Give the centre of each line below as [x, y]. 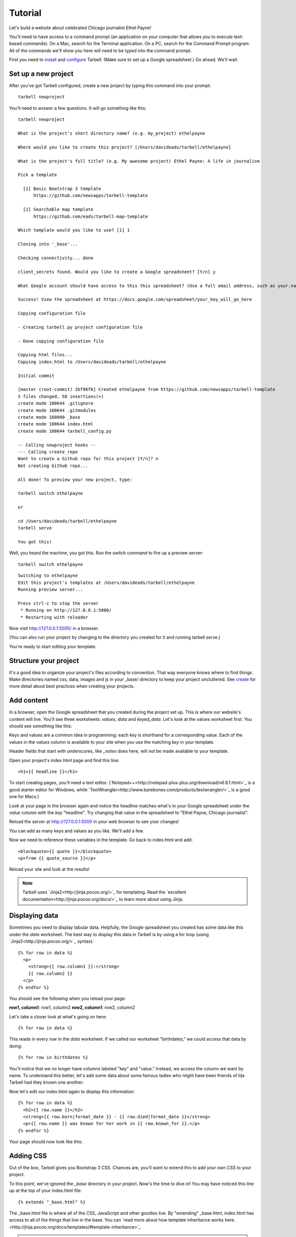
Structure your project [44, 661]
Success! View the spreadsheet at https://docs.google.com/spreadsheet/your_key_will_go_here [135, 300]
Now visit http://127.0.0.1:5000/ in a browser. [54, 628]
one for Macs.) [24, 797]
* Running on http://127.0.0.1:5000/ [66, 610]
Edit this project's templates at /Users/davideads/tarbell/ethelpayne [106, 582]
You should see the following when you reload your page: [68, 998]
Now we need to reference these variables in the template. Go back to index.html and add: [101, 840]
